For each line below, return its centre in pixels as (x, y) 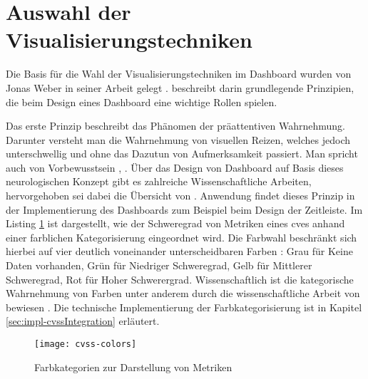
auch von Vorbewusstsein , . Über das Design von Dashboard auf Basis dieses (175, 167)
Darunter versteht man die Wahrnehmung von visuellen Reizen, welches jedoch (178, 139)
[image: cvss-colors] (86, 344)
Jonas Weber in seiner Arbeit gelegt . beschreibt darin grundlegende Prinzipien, (180, 87)
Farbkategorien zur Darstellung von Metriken (133, 367)
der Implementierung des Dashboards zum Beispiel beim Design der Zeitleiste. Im (184, 209)
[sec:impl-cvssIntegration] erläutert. (83, 321)
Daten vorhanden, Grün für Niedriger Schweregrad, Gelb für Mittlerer (159, 265)
